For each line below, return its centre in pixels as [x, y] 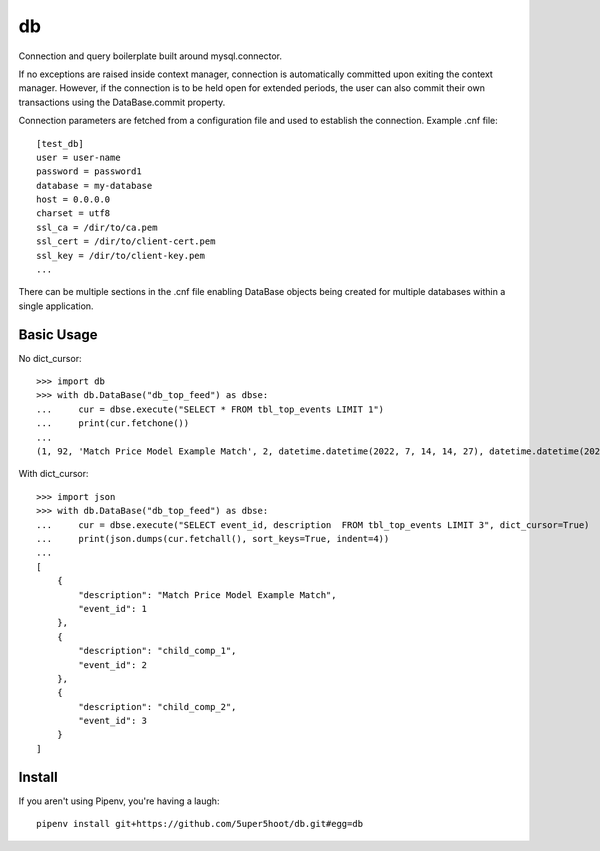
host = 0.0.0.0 [73, 199]
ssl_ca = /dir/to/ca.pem [97, 227]
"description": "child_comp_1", [157, 651]
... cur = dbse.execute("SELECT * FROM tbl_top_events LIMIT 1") [210, 409]
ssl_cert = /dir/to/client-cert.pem [126, 241]
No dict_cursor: [50, 358]
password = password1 [89, 171]
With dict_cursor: [53, 474]
